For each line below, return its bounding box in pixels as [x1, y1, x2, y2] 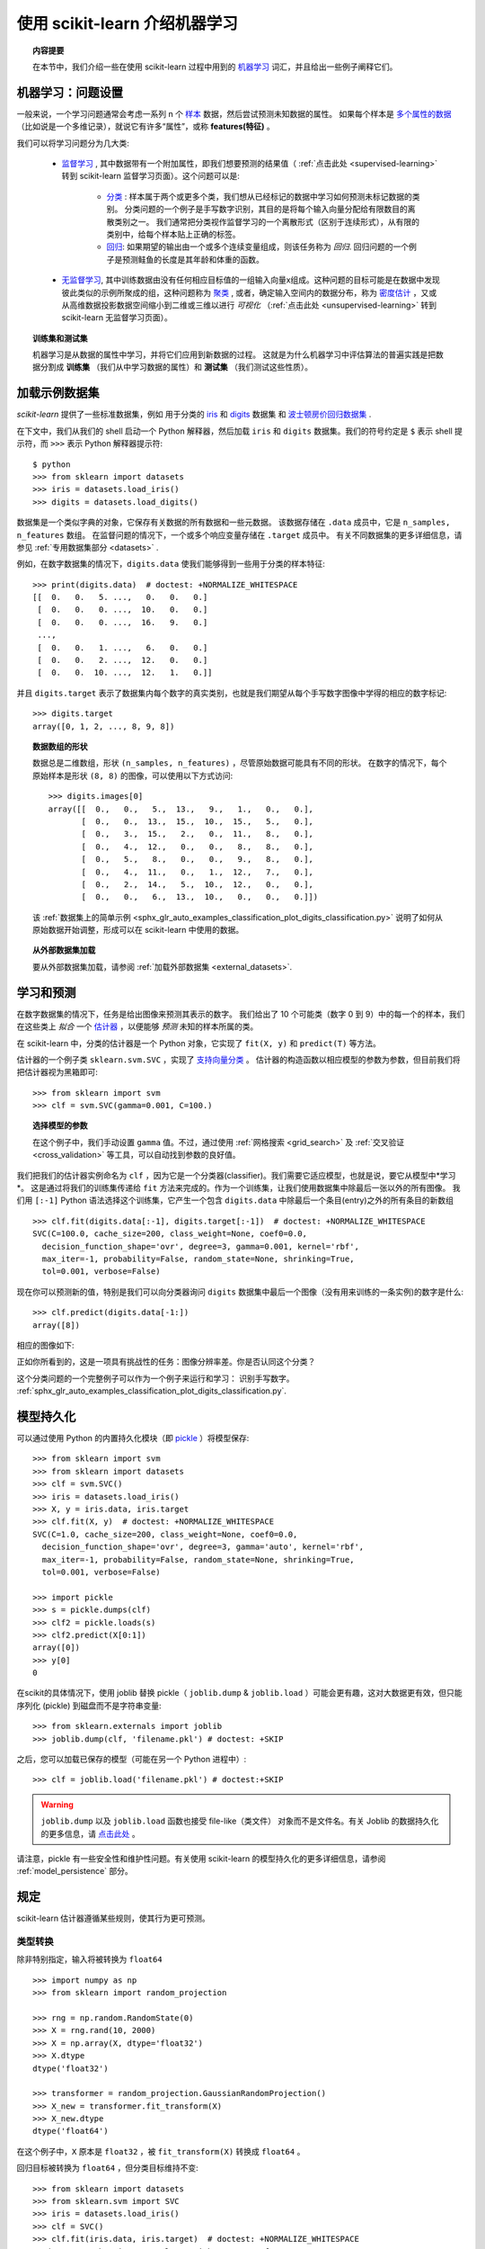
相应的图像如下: [16, 1340, 75, 1350]
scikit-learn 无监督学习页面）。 [61, 312, 172, 323]
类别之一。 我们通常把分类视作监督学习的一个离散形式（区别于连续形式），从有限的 [113, 216, 419, 227]
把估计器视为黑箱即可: [16, 1067, 99, 1078]
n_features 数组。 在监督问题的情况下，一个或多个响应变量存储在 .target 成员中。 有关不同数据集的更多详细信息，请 [16, 529, 463, 540]
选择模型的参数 [32, 1120, 88, 1131]
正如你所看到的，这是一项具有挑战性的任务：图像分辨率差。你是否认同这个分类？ [16, 1357, 316, 1367]
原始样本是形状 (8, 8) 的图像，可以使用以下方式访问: [32, 770, 234, 781]
